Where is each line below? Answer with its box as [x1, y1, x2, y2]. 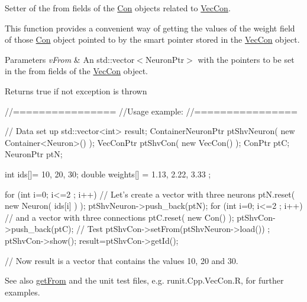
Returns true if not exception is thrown [5, 84, 147, 97]
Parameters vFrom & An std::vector [5, 53, 135, 65]
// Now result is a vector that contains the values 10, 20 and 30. [5, 254, 238, 266]
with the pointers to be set [198, 53, 295, 65]
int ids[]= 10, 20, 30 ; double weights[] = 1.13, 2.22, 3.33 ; [5, 167, 211, 180]
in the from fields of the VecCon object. [5, 65, 148, 77]
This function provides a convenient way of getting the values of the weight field [5, 21, 295, 34]
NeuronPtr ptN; [5, 148, 63, 160]
